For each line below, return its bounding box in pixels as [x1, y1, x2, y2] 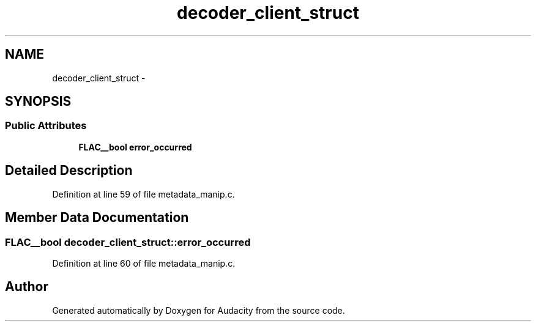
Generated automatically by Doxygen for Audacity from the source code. [52, 305, 345, 316]
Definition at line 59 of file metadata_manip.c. [52, 188, 235, 199]
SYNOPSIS [5, 94, 72, 109]
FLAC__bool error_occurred [78, 141, 192, 152]
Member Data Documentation [5, 210, 189, 226]
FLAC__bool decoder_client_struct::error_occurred [5, 235, 251, 248]
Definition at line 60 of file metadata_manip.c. [52, 257, 236, 269]
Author [5, 279, 48, 295]
